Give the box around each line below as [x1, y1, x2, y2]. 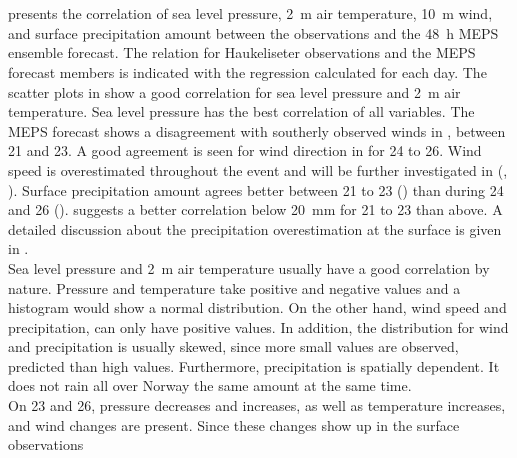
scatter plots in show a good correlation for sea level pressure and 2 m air [8, 81, 461, 102]
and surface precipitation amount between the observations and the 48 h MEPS [8, 22, 499, 43]
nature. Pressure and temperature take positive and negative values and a [8, 277, 461, 298]
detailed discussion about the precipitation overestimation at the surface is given [8, 218, 502, 239]
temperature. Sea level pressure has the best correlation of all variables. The [8, 101, 475, 122]
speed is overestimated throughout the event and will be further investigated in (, [8, 159, 508, 180]
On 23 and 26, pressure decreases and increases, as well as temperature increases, [8, 395, 506, 416]
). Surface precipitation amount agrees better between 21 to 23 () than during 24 [8, 179, 504, 200]
